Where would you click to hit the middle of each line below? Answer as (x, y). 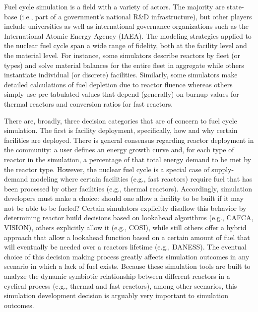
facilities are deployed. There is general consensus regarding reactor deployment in (129, 140)
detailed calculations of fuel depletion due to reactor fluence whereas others (118, 84)
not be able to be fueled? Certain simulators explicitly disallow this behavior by (125, 208)
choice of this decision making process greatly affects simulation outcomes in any (127, 256)
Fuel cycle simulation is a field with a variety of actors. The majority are (114, 6)
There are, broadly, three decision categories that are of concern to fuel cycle (121, 120)
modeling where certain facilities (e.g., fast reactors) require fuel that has (141, 179)
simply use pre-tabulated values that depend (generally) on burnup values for (122, 94)
